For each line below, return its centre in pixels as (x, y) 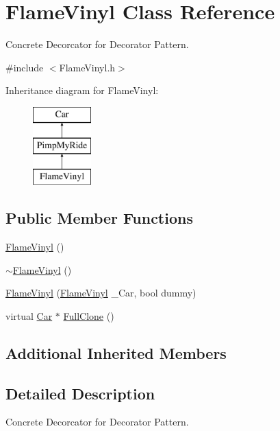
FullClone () (89, 315)
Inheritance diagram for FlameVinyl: (82, 90)
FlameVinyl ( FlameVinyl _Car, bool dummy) (101, 293)
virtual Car (29, 315)
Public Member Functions (99, 218)
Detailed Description (80, 393)
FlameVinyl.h (87, 67)
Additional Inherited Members (116, 352)
